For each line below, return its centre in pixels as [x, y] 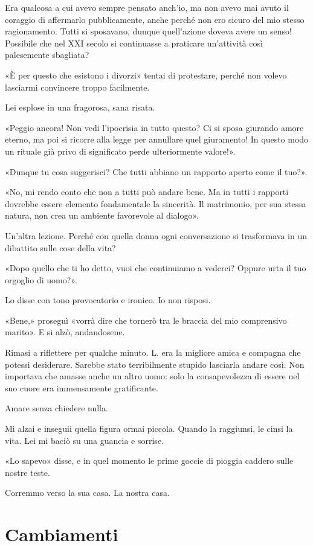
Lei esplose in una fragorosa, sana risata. [80, 107]
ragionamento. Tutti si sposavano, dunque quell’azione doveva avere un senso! [148, 31]
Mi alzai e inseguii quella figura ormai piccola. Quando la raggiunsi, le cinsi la [149, 429]
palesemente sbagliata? [47, 55]
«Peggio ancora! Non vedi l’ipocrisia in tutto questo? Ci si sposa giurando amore [154, 127]
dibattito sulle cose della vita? [60, 247]
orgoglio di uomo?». [41, 279]
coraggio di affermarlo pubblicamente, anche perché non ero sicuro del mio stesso [155, 19]
